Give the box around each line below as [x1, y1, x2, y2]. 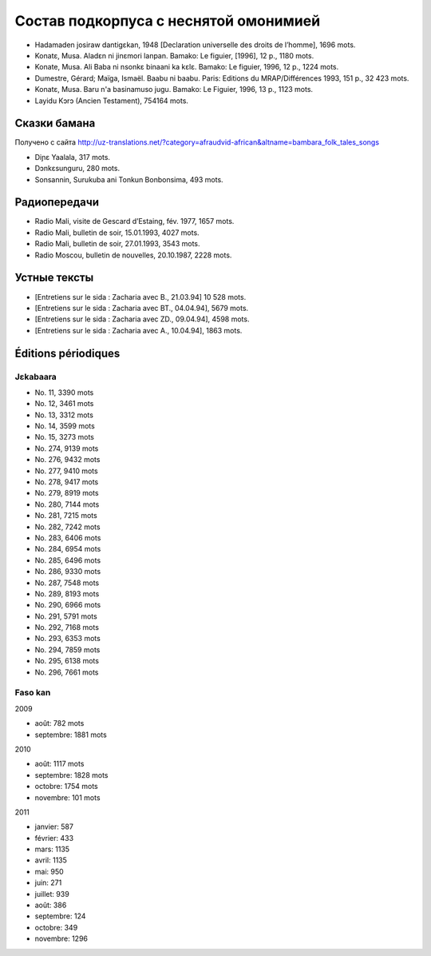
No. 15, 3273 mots [34, 432, 95, 442]
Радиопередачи [14, 196, 100, 209]
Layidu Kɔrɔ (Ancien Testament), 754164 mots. [34, 96, 189, 106]
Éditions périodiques [14, 346, 121, 360]
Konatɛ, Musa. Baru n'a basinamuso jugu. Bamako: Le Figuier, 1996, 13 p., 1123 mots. [34, 85, 314, 94]
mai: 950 [34, 866, 64, 876]
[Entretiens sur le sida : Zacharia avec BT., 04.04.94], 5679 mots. [34, 303, 249, 313]
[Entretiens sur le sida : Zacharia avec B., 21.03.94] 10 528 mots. [34, 292, 247, 301]
